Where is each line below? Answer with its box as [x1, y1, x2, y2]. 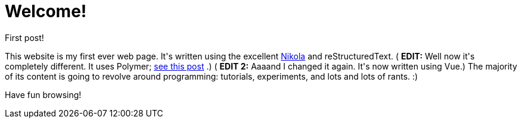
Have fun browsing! [5, 89, 82, 100]
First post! [5, 32, 44, 43]
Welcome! [5, 1, 87, 21]
